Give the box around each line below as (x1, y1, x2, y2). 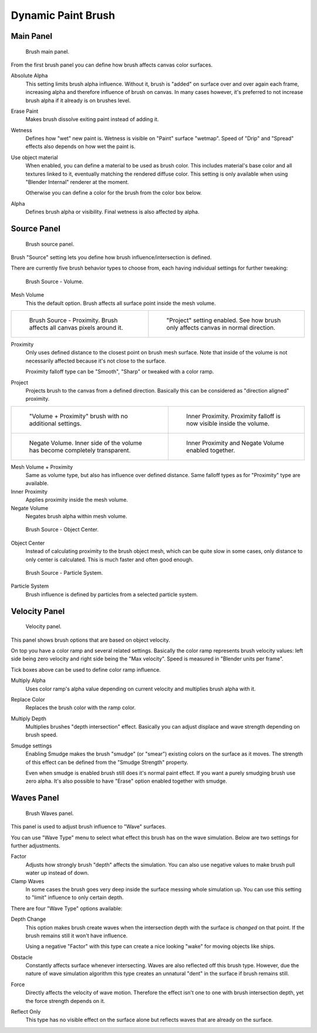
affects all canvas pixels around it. (29, 323, 123, 331)
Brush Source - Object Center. (25, 526, 99, 533)
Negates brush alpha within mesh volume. (25, 513, 127, 520)
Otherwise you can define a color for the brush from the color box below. (25, 189, 202, 196)
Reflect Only (11, 1008, 41, 1015)
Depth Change (11, 915, 46, 923)
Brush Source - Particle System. (25, 569, 103, 576)
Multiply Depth (11, 715, 47, 722)
